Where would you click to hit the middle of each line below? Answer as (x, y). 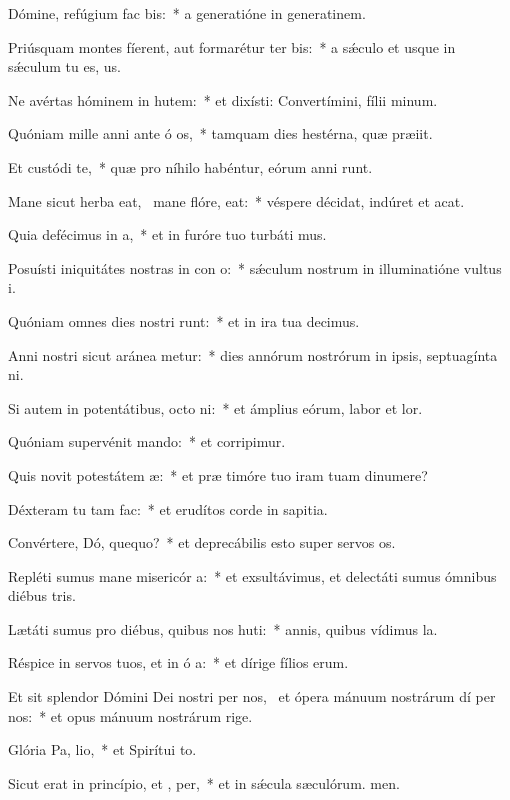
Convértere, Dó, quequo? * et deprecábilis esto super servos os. (202, 542)
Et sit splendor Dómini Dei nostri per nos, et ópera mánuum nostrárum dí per (252, 696)
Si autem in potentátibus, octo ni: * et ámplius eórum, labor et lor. (215, 407)
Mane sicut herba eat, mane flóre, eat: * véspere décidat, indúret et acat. (236, 200)
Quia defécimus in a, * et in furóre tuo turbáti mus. (167, 234)
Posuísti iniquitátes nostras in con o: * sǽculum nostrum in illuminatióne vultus (255, 267)
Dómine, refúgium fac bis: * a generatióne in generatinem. (187, 13)
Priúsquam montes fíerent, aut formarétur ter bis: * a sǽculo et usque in (232, 46)
